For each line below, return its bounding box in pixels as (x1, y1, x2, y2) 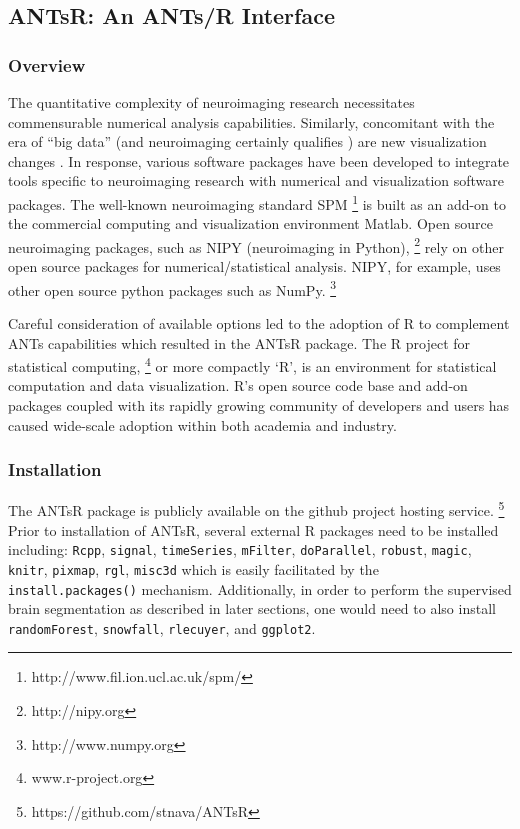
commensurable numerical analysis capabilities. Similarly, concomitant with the (8, 111, 495, 132)
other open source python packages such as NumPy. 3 (8, 276, 337, 300)
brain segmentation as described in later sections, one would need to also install (8, 598, 496, 619)
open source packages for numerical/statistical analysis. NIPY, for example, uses (8, 256, 501, 277)
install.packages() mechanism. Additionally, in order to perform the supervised (8, 578, 512, 599)
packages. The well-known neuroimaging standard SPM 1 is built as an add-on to (8, 190, 506, 214)
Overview (8, 52, 86, 77)
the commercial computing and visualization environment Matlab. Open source (8, 213, 493, 234)
